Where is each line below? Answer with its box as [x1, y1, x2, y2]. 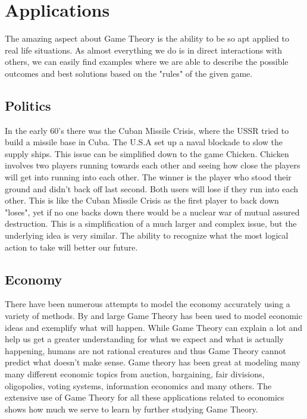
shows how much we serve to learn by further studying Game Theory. [5, 402, 258, 415]
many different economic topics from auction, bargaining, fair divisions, [5, 368, 265, 380]
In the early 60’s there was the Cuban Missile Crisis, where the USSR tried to [5, 124, 289, 136]
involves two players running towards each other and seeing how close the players [5, 159, 300, 171]
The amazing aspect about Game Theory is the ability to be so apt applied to [5, 32, 289, 45]
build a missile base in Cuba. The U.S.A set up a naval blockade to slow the [5, 136, 283, 148]
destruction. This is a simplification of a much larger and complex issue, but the [5, 217, 297, 230]
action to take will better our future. [5, 240, 138, 253]
